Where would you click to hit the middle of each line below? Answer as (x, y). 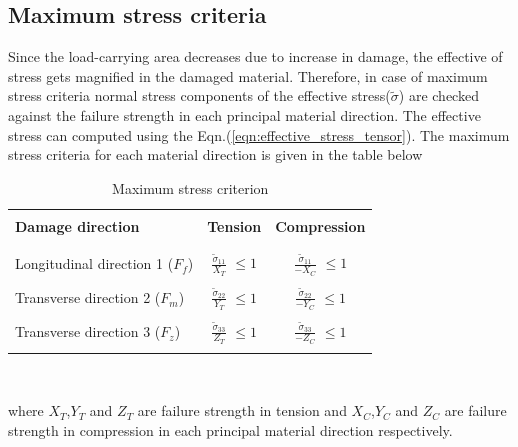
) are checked (438, 95)
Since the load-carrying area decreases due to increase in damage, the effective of (255, 56)
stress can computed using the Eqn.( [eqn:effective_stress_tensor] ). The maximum (259, 134)
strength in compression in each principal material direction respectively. (230, 429)
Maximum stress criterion (190, 187)
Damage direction (77, 225)
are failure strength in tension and (242, 410)
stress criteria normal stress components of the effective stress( (199, 95)
